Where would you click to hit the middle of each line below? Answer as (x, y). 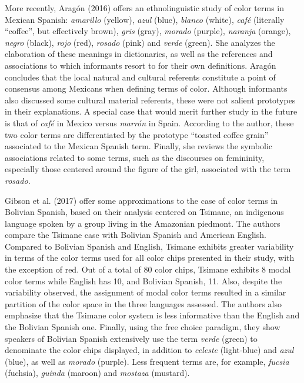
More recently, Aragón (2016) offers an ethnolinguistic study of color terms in (144, 8)
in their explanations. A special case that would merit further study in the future (151, 111)
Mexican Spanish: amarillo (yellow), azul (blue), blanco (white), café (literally (145, 19)
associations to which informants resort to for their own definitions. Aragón (141, 65)
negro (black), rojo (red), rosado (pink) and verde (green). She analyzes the (140, 42)
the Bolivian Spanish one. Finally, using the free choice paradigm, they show (143, 327)
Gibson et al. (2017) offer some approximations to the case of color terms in (141, 200)
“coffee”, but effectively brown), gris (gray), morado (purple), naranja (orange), (148, 31)
